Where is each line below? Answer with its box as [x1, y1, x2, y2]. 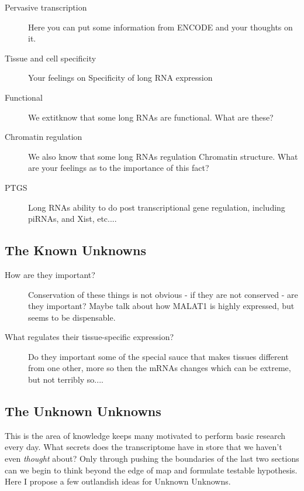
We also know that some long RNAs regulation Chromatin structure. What [28, 150, 298, 162]
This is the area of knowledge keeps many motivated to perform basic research [5, 429, 286, 441]
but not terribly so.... [28, 373, 103, 386]
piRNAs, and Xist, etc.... [28, 212, 117, 225]
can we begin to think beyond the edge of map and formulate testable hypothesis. [5, 463, 298, 476]
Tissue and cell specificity [5, 51, 96, 64]
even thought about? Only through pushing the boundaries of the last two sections [5, 452, 299, 465]
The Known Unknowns [5, 241, 146, 259]
